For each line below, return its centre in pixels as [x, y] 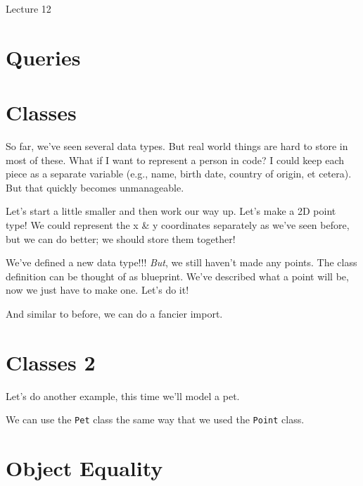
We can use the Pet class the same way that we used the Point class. [155, 419]
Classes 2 [51, 362]
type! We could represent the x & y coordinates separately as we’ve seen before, [178, 225]
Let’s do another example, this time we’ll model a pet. [123, 395]
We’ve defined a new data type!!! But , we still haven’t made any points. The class [181, 262]
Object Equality [84, 468]
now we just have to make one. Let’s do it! [97, 290]
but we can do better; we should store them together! [121, 238]
